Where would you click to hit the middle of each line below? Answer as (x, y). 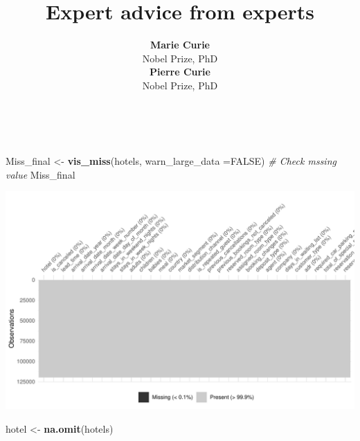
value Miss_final (40, 174)
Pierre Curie (180, 72)
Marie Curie (180, 45)
